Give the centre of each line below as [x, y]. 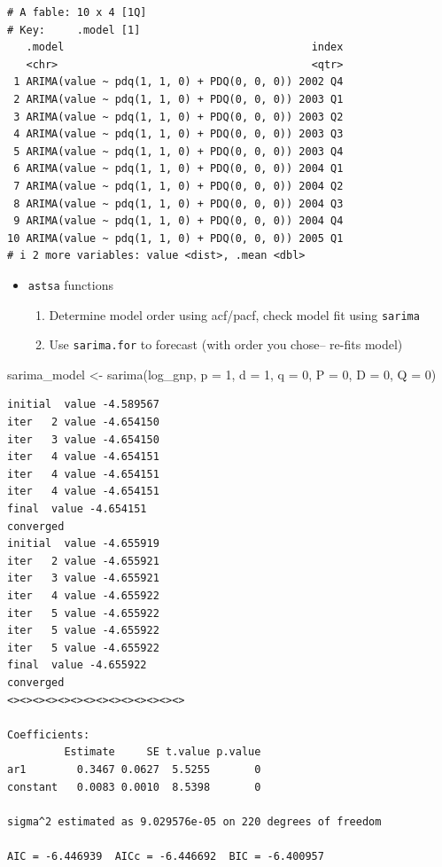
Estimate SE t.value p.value [163, 752]
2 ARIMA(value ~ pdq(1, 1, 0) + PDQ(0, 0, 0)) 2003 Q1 [178, 99]
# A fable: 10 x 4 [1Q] [77, 12]
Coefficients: [49, 734]
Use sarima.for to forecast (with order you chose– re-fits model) [226, 344]
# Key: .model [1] [74, 30]
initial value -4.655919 [83, 544]
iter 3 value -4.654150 [83, 439]
